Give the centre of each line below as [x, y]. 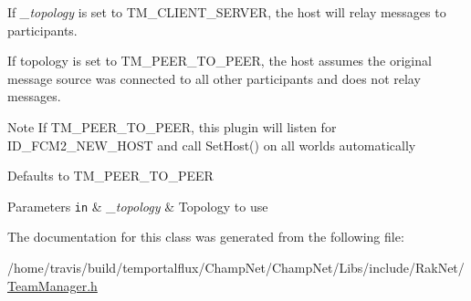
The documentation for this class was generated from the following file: [206, 237]
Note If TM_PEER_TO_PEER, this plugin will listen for [172, 126]
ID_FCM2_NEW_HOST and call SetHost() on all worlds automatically [212, 145]
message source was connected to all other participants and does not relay [214, 78]
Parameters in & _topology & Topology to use [138, 206]
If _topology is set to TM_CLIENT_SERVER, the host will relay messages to [227, 12]
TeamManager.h [52, 285]
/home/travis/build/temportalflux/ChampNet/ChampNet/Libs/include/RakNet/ [236, 267]
